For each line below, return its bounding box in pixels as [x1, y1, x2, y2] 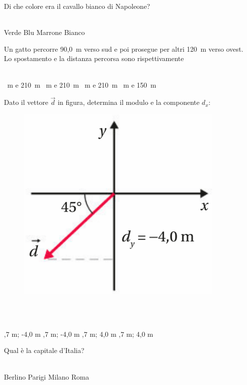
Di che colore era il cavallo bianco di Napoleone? [4, 1, 150, 11]
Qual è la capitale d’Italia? [4, 345, 85, 355]
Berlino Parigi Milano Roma [4, 371, 89, 382]
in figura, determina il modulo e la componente [58, 97, 200, 107]
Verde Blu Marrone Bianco [4, 27, 85, 37]
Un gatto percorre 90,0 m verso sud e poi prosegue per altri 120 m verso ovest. [4, 43, 244, 54]
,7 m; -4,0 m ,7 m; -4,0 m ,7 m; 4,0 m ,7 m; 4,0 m [4, 328, 154, 339]
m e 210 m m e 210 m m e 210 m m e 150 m [7, 79, 156, 90]
